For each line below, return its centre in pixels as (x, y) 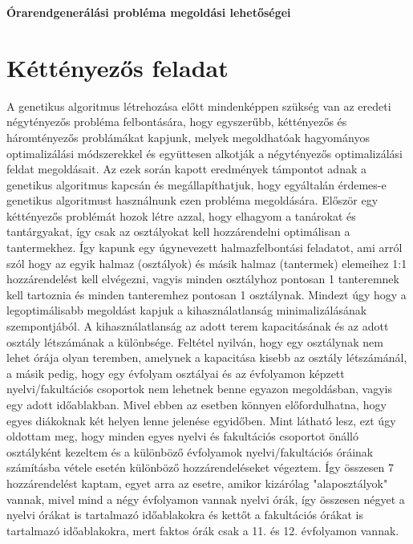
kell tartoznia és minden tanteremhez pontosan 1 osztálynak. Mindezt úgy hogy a (206, 294)
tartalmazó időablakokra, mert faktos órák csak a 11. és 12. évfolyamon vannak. (203, 530)
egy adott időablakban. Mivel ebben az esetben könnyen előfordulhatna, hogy (196, 404)
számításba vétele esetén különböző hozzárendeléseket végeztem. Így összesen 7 (200, 467)
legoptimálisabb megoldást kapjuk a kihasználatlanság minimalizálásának (187, 310)
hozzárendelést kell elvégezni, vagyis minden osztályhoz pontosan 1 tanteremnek (203, 279)
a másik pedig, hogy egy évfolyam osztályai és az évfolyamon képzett (176, 373)
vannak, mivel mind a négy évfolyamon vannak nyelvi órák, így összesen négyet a (206, 499)
